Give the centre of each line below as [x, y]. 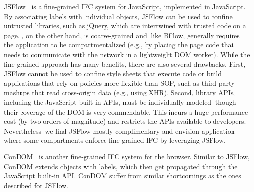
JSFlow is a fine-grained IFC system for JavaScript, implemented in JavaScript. [125, 6]
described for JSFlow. [36, 185]
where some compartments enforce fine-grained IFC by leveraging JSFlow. [115, 140]
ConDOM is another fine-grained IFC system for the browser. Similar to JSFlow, [127, 156]
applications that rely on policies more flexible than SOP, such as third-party [119, 83]
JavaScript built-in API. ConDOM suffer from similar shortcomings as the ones [123, 176]
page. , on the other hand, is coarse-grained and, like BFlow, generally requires [122, 35]
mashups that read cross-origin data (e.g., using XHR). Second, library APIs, [120, 92]
